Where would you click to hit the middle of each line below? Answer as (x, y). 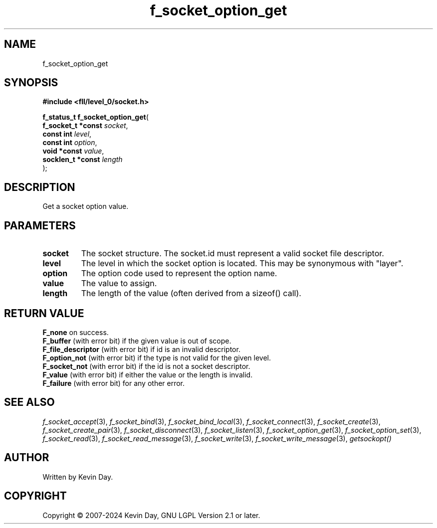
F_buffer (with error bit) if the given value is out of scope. (137, 341)
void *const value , (73, 151)
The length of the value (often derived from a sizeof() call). (191, 293)
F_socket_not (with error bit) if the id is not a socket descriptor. (146, 366)
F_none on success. (76, 332)
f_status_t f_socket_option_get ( (96, 117)
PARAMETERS (40, 225)
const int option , (70, 143)
